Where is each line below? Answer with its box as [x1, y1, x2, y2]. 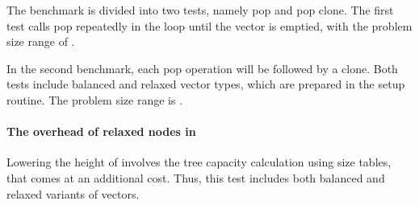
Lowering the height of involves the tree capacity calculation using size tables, [6, 154, 392, 170]
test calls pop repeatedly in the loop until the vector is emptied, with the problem [6, 17, 413, 34]
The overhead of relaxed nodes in [6, 123, 196, 140]
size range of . [6, 33, 75, 50]
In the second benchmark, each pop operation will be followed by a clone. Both [6, 59, 398, 76]
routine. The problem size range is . [6, 91, 183, 108]
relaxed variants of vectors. [6, 185, 140, 202]
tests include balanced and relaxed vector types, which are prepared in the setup [6, 76, 405, 92]
